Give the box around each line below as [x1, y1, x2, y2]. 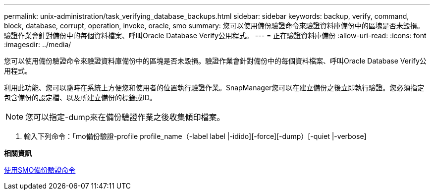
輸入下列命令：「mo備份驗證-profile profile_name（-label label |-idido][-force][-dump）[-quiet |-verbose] [24, 132, 367, 140]
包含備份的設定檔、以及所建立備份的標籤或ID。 [4, 93, 157, 102]
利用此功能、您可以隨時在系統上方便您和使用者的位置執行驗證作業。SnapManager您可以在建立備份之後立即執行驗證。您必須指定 [4, 83, 425, 92]
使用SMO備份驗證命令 [4, 166, 76, 174]
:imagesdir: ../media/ [4, 40, 71, 49]
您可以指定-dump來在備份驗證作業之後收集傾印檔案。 [25, 112, 225, 122]
